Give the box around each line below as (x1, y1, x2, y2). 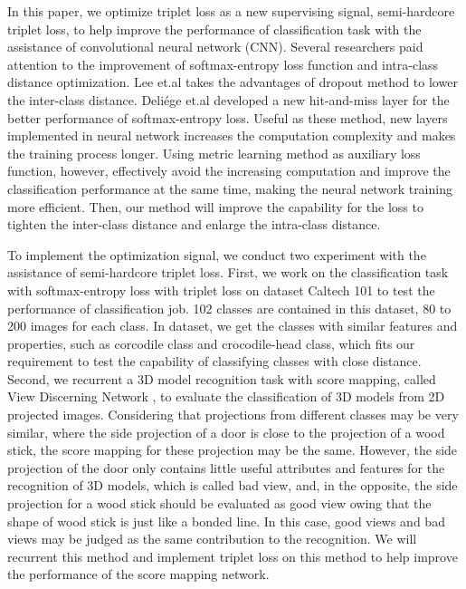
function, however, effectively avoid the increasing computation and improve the (7, 161, 451, 180)
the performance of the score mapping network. (7, 565, 270, 584)
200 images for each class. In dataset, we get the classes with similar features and (7, 316, 458, 335)
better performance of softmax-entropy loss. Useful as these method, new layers (7, 108, 448, 127)
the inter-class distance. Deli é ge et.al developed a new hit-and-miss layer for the (7, 90, 450, 109)
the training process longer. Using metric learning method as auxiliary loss (7, 143, 421, 162)
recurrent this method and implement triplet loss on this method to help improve (7, 546, 458, 565)
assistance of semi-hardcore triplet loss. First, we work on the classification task (7, 263, 449, 282)
